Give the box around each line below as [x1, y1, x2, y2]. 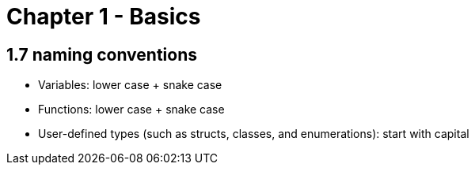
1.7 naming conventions [6, 44, 197, 65]
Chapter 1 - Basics [6, 3, 201, 30]
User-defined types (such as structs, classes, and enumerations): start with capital [38, 127, 469, 141]
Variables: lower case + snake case [38, 78, 222, 92]
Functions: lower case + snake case [38, 102, 225, 117]
